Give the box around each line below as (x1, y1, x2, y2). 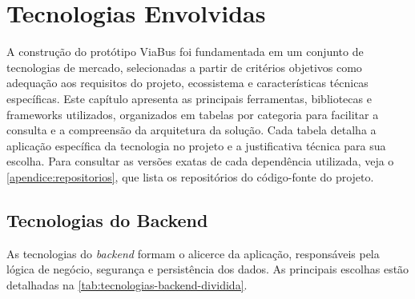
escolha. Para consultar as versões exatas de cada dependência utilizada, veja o (6, 153, 394, 169)
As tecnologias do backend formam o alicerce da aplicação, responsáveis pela (6, 245, 380, 261)
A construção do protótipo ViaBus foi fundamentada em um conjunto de (6, 43, 364, 60)
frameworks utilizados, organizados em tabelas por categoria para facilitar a (6, 106, 379, 122)
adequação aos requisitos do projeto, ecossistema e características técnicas (6, 74, 369, 91)
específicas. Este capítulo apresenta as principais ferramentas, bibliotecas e (6, 90, 372, 106)
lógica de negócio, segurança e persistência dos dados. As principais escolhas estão (6, 261, 409, 277)
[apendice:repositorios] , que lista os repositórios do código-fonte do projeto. (6, 168, 374, 185)
